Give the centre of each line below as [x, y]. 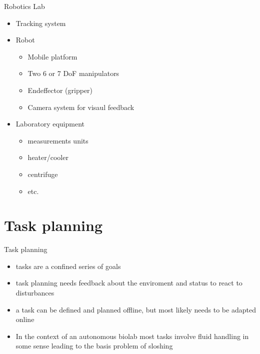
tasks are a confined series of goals [68, 266]
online [25, 319]
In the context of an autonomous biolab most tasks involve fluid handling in [132, 336]
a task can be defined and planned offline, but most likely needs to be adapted [136, 309]
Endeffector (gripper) [60, 90]
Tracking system [41, 23]
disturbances [35, 293]
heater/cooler [48, 157]
